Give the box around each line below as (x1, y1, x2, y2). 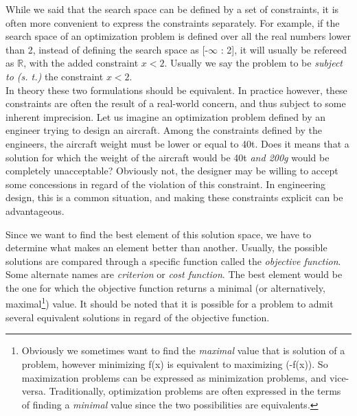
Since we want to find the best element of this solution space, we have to (5, 227, 312, 241)
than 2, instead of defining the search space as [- (5, 42, 209, 56)
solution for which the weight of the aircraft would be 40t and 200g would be (5, 150, 330, 164)
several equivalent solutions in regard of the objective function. (5, 310, 270, 324)
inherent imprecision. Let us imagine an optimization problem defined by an (5, 109, 325, 124)
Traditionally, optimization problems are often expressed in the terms (49, 384, 341, 398)
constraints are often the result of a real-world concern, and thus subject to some (5, 96, 346, 111)
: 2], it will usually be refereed (220, 42, 347, 56)
